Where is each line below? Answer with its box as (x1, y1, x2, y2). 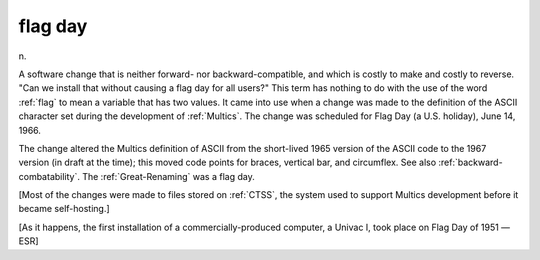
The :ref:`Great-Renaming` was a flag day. (81, 170, 255, 182)
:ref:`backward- (438, 156, 504, 169)
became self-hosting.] (18, 203, 110, 215)
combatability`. (18, 170, 80, 182)
